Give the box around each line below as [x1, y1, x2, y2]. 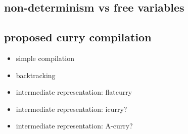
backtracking [16, 70, 56, 80]
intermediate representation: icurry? [16, 103, 127, 114]
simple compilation [16, 52, 74, 63]
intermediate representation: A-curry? [16, 120, 133, 131]
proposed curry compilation [4, 29, 152, 45]
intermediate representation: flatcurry [16, 87, 132, 97]
